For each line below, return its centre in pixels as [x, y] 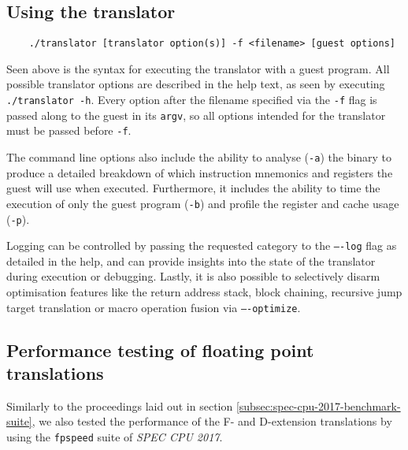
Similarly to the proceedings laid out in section [120, 405]
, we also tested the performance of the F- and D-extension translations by [212, 421]
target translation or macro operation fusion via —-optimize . [154, 307]
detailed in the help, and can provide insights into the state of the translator [191, 260]
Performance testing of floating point [160, 350]
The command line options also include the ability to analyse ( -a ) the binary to [199, 157]
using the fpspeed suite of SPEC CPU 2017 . [115, 437]
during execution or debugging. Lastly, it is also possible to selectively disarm [193, 276]
